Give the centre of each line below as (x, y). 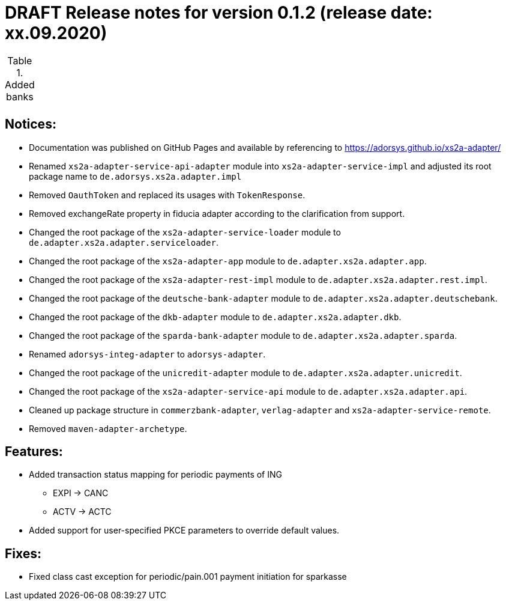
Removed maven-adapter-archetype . (108, 428)
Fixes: (23, 553)
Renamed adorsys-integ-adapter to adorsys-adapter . (147, 354)
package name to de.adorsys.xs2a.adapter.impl (135, 176)
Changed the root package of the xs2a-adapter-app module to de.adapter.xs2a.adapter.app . (228, 261)
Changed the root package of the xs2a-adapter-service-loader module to (185, 232)
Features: (34, 452)
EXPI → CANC (81, 493)
